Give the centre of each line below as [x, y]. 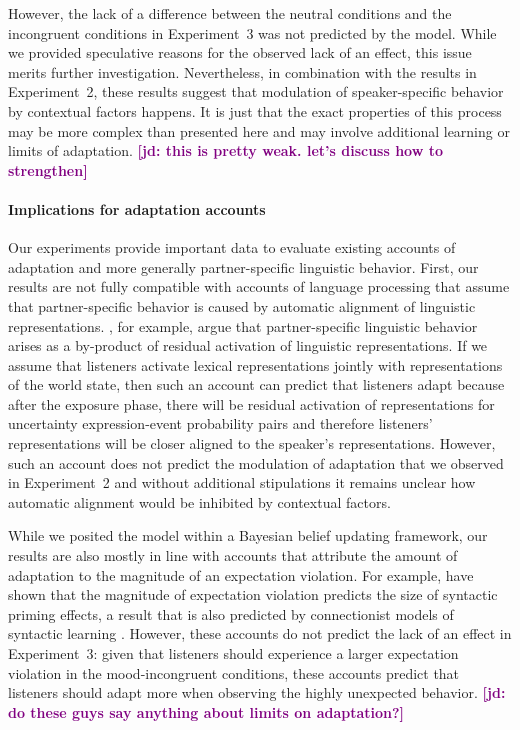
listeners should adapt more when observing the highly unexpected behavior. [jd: [257, 692]
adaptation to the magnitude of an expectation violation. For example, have [241, 574]
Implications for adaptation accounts [137, 208]
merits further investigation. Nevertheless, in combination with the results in [242, 71]
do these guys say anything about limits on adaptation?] [206, 711]
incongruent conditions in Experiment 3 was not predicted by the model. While [252, 32]
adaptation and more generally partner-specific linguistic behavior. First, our [243, 266]
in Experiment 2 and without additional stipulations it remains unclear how [242, 482]
